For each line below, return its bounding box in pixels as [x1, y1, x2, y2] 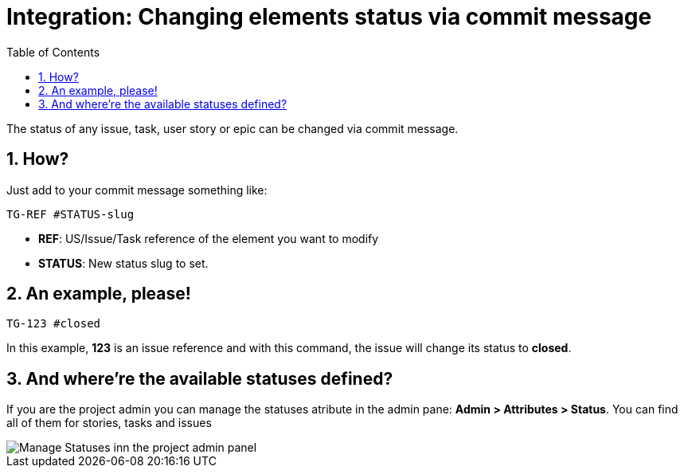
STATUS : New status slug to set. [38, 256, 209, 270]
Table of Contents [6, 45, 100, 59]
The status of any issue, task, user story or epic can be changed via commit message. [6, 121, 459, 135]
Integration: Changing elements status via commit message [6, 3, 652, 30]
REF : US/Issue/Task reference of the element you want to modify [38, 231, 379, 245]
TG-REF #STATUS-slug [6, 207, 135, 221]
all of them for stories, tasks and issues [6, 416, 212, 430]
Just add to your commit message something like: [6, 182, 268, 197]
